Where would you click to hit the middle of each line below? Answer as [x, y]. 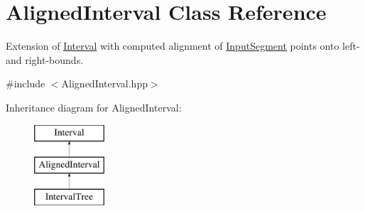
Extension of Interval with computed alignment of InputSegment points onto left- [183, 46]
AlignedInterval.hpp [104, 83]
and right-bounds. [45, 59]
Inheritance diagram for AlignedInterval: [94, 107]
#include [26, 83]
